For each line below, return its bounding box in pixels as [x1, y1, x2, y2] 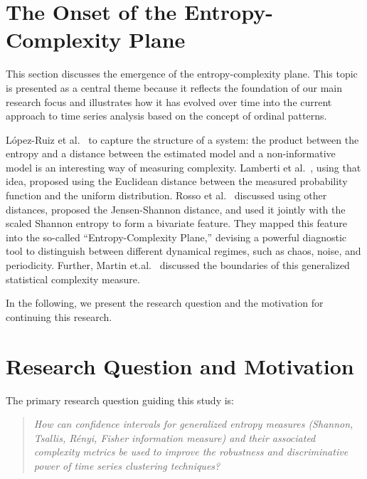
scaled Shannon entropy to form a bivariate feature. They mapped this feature [6, 216, 347, 231]
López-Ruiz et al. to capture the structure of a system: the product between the [6, 132, 359, 147]
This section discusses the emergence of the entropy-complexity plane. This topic [6, 66, 358, 81]
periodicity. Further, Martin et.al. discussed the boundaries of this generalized [6, 258, 350, 273]
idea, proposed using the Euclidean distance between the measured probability [6, 174, 348, 189]
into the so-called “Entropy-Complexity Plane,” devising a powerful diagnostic [6, 229, 347, 244]
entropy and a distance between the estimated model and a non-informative [6, 146, 336, 161]
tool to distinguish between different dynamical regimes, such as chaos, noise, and [6, 243, 361, 258]
